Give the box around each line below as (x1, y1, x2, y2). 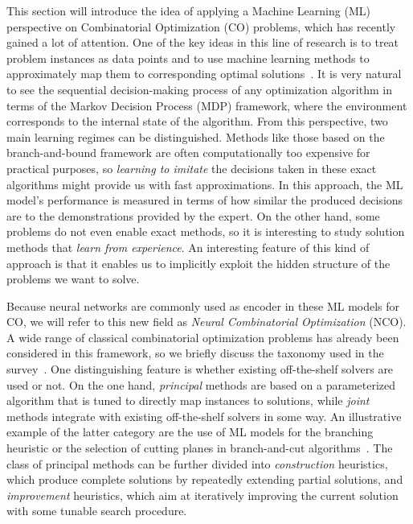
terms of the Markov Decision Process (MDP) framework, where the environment (6, 97, 407, 113)
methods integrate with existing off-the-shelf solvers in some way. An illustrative (6, 407, 402, 424)
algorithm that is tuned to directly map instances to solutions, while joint (6, 392, 370, 409)
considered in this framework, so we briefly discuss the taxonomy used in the (6, 345, 384, 361)
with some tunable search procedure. (6, 502, 187, 519)
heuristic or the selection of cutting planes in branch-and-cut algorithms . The (6, 439, 393, 456)
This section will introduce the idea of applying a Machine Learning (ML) (6, 2, 370, 19)
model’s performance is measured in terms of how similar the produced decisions (6, 192, 403, 208)
